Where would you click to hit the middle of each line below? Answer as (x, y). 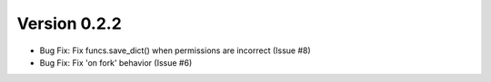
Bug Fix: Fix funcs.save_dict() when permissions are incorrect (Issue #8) (175, 50)
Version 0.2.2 (69, 23)
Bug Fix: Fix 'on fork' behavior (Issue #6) (116, 62)
